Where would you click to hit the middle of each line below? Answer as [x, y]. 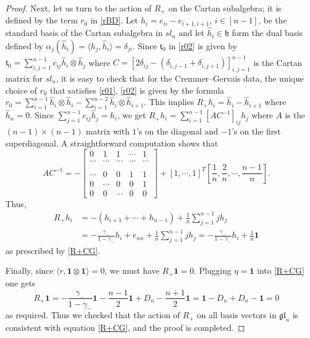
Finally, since [30, 270]
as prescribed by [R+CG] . [53, 250]
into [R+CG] [281, 270]
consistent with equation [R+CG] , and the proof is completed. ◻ [125, 327]
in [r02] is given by [203, 45]
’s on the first [256, 131]
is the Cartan [278, 62]
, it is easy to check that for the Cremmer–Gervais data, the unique [180, 78]
